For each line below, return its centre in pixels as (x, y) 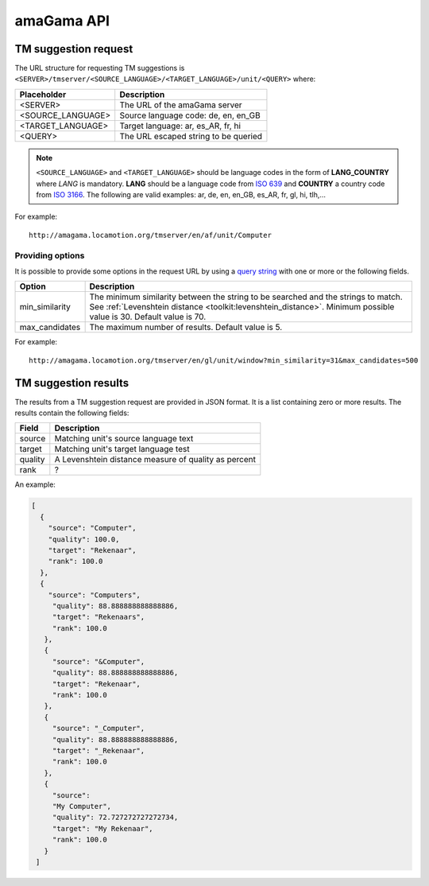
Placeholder (43, 94)
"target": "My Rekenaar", (103, 828)
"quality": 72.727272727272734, (115, 818)
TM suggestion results (72, 383)
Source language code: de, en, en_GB (190, 115)
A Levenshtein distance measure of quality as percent (155, 460)
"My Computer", (81, 806)
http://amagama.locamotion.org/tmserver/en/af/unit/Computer (150, 235)
